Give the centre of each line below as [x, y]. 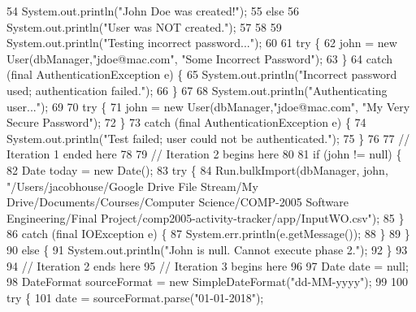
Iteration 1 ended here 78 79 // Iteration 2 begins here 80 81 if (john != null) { [204, 154]
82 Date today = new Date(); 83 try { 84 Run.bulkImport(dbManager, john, [197, 169]
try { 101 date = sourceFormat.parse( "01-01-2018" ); [135, 297]
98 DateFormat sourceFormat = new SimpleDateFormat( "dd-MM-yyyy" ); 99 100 [207, 282]
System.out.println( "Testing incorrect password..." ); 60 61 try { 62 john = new [202, 43]
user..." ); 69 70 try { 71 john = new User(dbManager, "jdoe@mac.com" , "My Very [208, 106]
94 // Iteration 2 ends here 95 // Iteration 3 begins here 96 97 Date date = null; [208, 265]
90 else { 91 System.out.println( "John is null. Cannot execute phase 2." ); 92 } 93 [207, 249]
